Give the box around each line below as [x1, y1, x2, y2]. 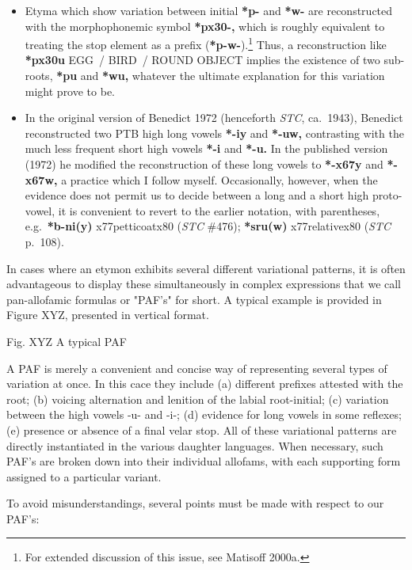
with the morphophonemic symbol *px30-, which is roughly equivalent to [25, 17, 385, 34]
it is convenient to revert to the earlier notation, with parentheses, [58, 202, 380, 218]
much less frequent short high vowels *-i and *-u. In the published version [25, 140, 388, 157]
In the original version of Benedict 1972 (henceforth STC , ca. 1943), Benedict [25, 109, 403, 126]
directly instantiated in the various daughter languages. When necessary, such [6, 437, 383, 454]
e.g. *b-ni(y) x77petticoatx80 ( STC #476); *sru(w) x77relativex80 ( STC [25, 218, 391, 234]
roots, [25, 67, 53, 84]
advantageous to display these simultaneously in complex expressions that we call [6, 275, 402, 292]
